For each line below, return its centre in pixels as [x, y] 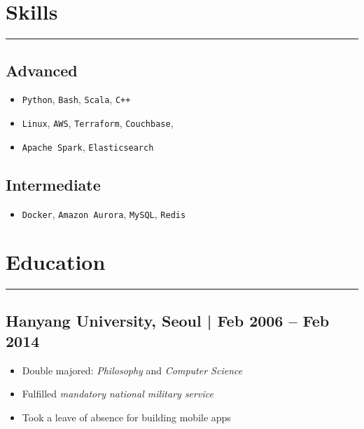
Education [56, 262]
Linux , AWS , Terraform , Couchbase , [98, 122]
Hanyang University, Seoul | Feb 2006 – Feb [168, 320]
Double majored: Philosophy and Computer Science [132, 370]
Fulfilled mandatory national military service [118, 394]
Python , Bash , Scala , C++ [76, 99]
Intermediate [53, 184]
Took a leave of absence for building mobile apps [126, 417]
